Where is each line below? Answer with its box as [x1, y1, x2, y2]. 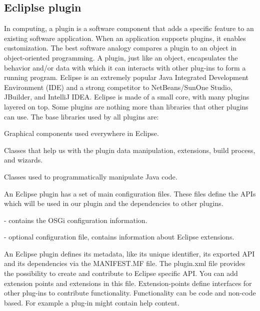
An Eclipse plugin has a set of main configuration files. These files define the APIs [4, 188, 256, 198]
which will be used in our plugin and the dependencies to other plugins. [4, 198, 223, 208]
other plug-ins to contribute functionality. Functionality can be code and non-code [4, 287, 256, 298]
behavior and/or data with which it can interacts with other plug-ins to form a [4, 62, 246, 72]
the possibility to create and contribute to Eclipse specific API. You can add [4, 268, 238, 278]
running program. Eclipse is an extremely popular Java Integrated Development [4, 72, 249, 82]
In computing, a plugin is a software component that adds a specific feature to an [4, 23, 254, 33]
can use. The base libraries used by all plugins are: [4, 111, 159, 121]
